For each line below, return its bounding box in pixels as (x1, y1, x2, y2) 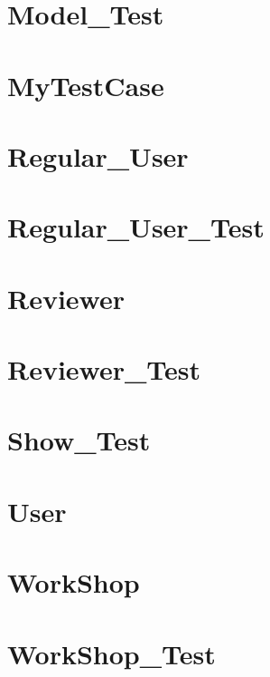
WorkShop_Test (7, 634, 216, 672)
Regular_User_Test (7, 208, 265, 246)
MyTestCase (7, 66, 164, 103)
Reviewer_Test (7, 351, 201, 388)
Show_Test (7, 421, 151, 459)
